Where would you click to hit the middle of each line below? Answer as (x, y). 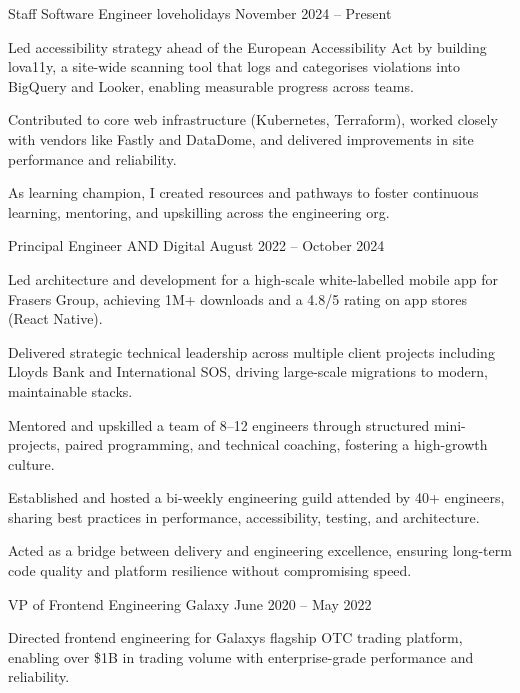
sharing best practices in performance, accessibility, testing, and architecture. (244, 516)
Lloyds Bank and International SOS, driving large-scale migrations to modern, (248, 371)
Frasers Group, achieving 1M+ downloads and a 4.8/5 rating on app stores (238, 298)
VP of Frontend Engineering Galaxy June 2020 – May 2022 (190, 603)
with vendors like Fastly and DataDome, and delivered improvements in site (241, 138)
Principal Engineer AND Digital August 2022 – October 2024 (196, 245)
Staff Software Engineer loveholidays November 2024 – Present (200, 13)
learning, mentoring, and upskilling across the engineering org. (199, 211)
